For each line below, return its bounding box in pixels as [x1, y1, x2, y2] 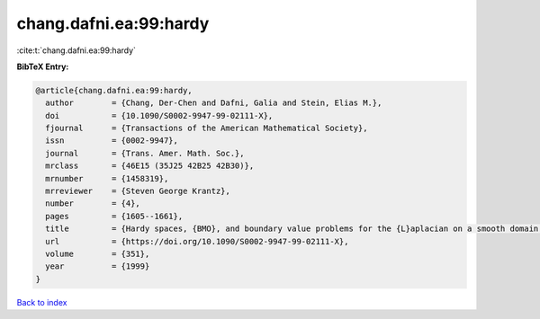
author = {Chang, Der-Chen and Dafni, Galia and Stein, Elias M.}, [45, 98, 382, 108]
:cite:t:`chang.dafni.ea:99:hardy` [16, 45, 137, 56]
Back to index [16, 297, 67, 307]
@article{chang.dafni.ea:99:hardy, [35, 85, 193, 95]
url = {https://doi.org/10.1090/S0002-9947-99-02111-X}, [45, 236, 349, 246]
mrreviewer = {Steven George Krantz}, [45, 186, 231, 197]
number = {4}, [45, 199, 141, 208]
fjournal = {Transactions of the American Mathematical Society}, [45, 123, 368, 134]
